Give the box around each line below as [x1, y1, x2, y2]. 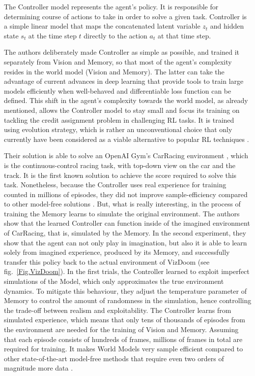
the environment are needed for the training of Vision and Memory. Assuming [4, 324, 239, 334]
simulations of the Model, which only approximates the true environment [4, 276, 224, 286]
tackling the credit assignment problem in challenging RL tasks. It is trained [4, 114, 234, 125]
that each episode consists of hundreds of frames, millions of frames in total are [4, 334, 243, 344]
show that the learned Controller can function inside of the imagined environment [4, 218, 250, 228]
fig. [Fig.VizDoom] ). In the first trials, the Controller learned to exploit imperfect [4, 266, 250, 276]
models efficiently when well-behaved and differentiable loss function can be [4, 85, 231, 96]
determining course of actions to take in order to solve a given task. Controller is [4, 11, 247, 21]
